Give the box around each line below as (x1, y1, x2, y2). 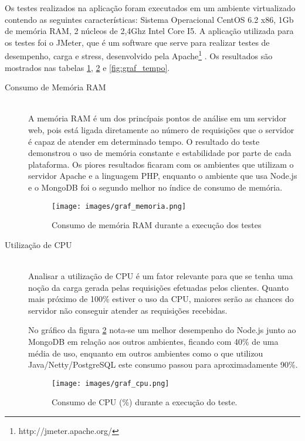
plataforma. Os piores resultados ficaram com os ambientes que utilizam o (28, 158, 294, 170)
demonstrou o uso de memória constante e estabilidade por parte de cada (28, 147, 292, 159)
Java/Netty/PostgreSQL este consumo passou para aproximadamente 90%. (28, 358, 298, 371)
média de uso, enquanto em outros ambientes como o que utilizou (28, 347, 263, 359)
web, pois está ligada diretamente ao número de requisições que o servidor (28, 124, 294, 135)
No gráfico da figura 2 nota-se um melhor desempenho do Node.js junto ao (28, 324, 296, 336)
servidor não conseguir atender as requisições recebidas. (28, 304, 228, 316)
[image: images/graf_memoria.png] (52, 202, 187, 211)
